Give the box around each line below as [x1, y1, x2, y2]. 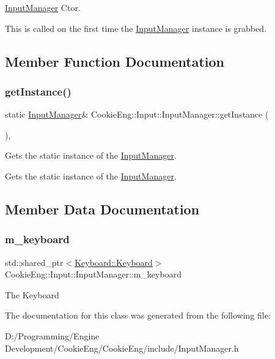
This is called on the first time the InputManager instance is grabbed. [5, 21, 266, 34]
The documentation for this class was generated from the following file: [5, 309, 271, 322]
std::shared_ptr [5, 255, 64, 268]
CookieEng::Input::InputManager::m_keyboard [5, 268, 182, 281]
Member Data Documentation [5, 199, 200, 218]
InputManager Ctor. [5, 1, 81, 13]
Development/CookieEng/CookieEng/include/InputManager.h [5, 341, 239, 354]
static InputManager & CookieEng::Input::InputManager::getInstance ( [5, 108, 269, 121]
